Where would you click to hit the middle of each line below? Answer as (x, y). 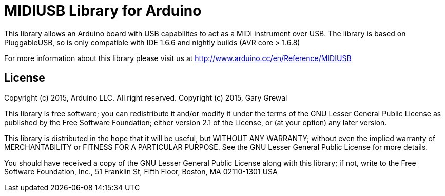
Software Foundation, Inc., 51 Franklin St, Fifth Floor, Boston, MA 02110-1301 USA (141, 171)
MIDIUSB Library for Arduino (103, 11)
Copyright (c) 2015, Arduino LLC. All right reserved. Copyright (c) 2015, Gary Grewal (146, 97)
